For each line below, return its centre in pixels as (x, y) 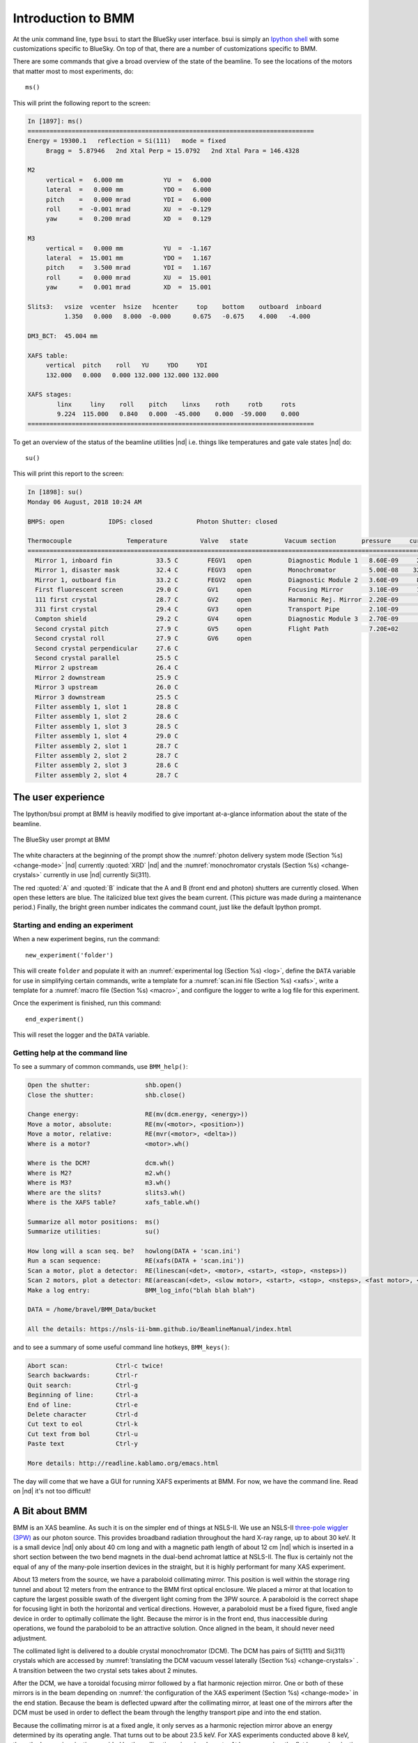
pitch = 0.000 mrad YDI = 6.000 (129, 199)
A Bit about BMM (50, 1511)
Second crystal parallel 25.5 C (107, 658)
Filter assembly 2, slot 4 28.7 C (107, 775)
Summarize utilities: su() (94, 1232)
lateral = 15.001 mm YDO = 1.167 (129, 258)
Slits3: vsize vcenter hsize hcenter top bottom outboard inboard (175, 306)
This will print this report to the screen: (69, 473)
